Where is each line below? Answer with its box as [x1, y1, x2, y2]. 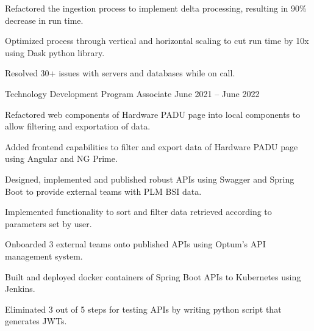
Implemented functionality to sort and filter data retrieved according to [5, 205, 272, 218]
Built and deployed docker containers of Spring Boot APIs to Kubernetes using [5, 270, 301, 283]
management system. [5, 249, 83, 262]
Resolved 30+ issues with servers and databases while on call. [5, 67, 235, 79]
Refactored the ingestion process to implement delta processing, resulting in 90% [5, 2, 307, 14]
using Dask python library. [5, 46, 105, 59]
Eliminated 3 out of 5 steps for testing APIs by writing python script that [5, 302, 282, 315]
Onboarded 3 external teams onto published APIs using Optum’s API [5, 238, 266, 250]
